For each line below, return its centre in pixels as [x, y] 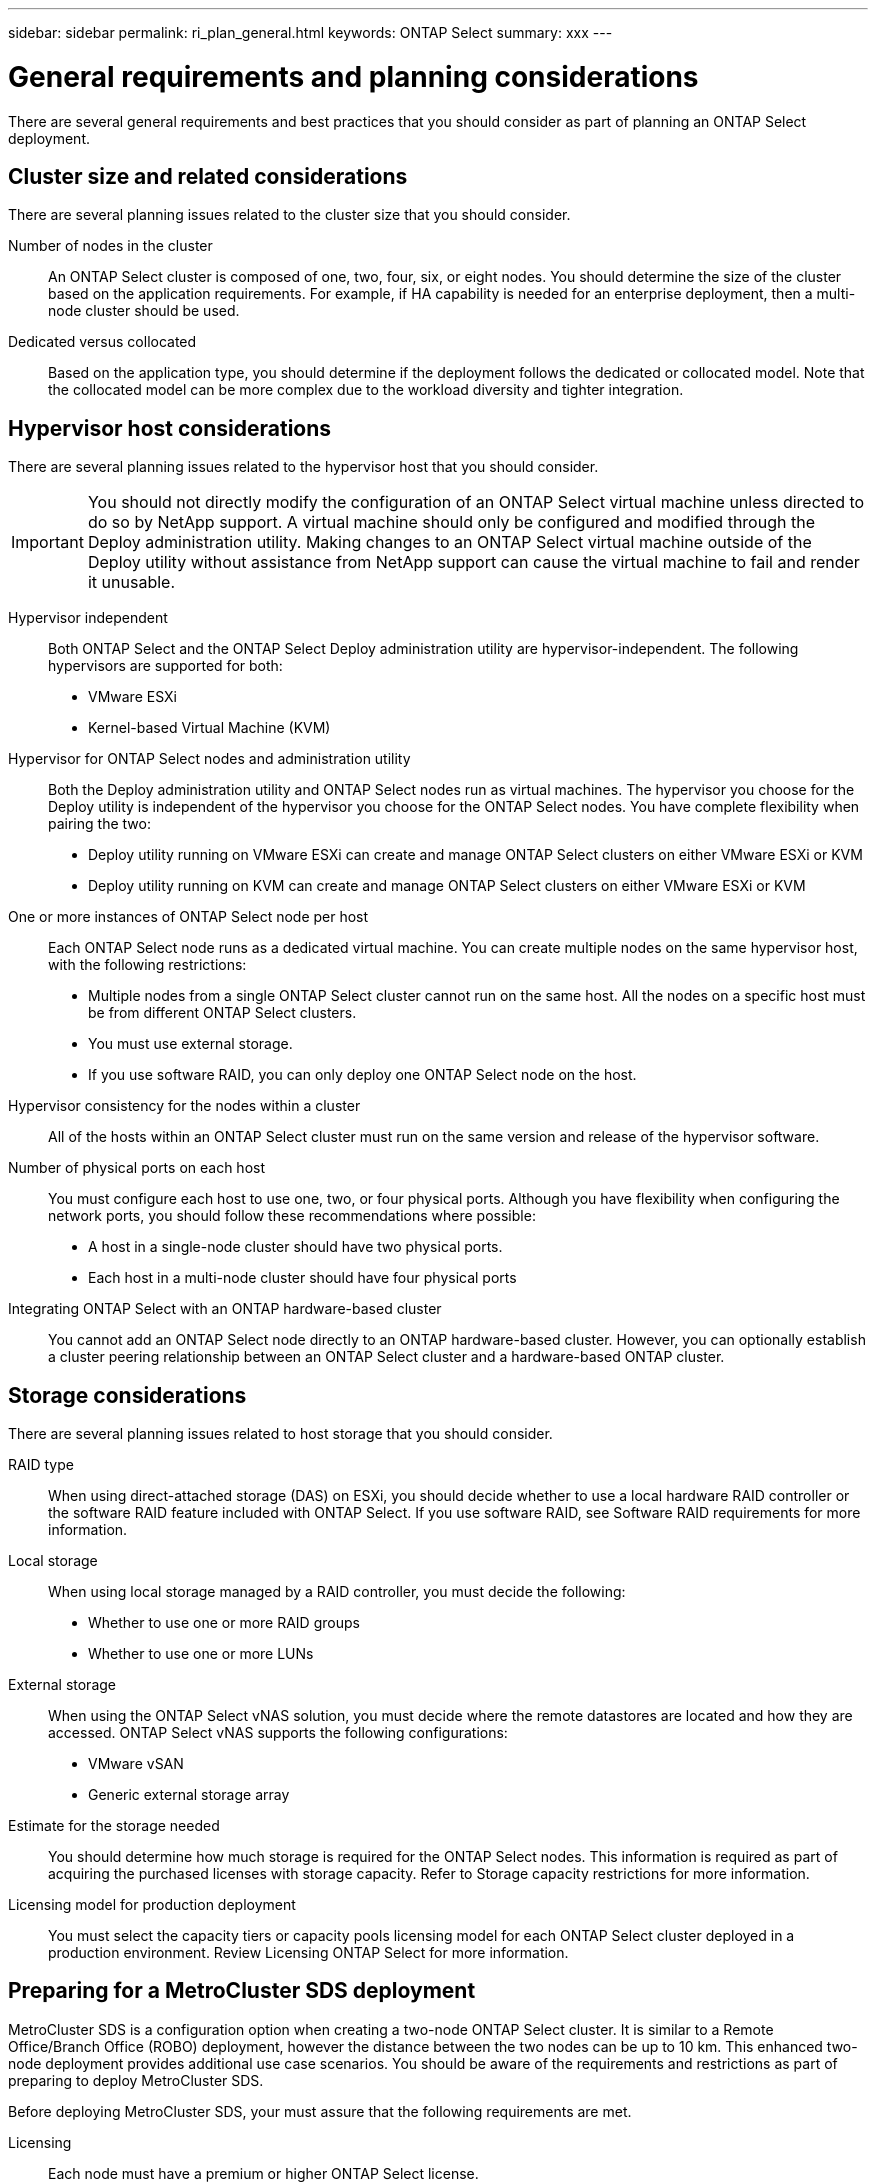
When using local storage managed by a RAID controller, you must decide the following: [337, 1592]
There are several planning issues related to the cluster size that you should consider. [289, 215]
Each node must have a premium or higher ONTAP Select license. [263, 2173]
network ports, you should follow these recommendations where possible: [292, 1216]
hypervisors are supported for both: [165, 666]
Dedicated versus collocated [102, 342]
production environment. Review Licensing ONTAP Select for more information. [308, 1953]
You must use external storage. [190, 1044]
